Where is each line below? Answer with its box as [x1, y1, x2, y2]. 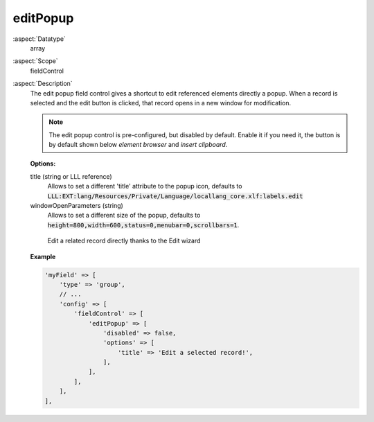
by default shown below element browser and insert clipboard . [48, 141, 228, 149]
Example [30, 252, 56, 261]
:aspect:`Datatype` [12, 35, 66, 43]
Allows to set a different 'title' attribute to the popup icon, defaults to [47, 182, 242, 191]
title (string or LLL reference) [30, 172, 112, 180]
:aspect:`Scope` [12, 57, 58, 65]
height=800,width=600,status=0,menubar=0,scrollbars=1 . [47, 220, 240, 229]
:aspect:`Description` [12, 80, 73, 88]
